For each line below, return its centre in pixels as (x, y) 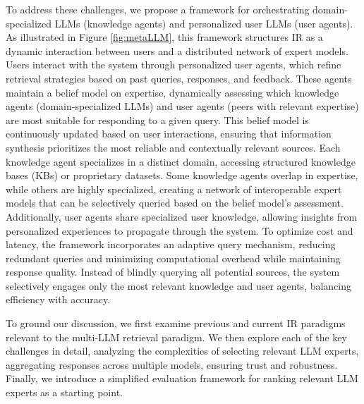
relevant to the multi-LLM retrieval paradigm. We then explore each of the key (176, 337)
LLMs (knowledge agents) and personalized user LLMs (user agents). (204, 23)
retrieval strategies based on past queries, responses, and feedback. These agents (179, 78)
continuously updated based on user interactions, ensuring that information (169, 134)
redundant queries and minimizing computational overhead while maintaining (173, 258)
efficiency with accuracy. (58, 299)
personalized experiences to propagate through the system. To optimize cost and (180, 230)
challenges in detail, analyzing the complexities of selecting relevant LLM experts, (182, 351)
